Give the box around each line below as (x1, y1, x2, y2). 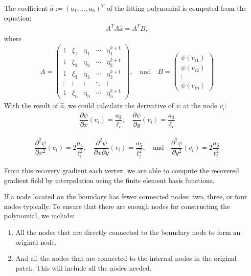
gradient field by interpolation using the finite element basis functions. (4, 175, 215, 185)
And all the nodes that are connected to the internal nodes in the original (15, 253, 237, 263)
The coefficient (4, 3, 48, 13)
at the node (183, 100, 217, 111)
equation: (4, 12, 32, 23)
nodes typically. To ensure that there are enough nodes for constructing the (4, 201, 230, 211)
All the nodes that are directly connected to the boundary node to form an (15, 227, 241, 237)
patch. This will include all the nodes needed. (15, 262, 152, 273)
